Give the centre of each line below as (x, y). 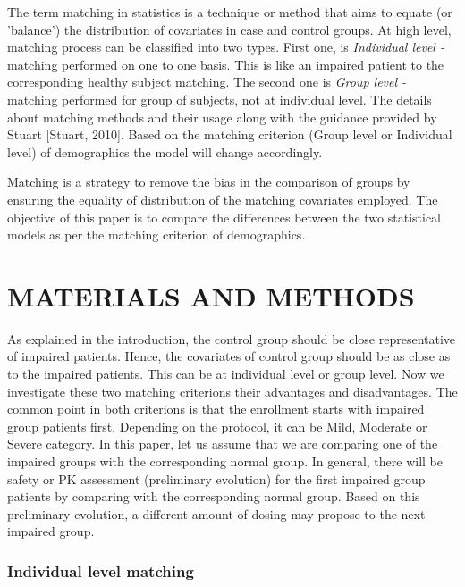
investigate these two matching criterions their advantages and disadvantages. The (232, 391)
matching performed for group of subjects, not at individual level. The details (220, 99)
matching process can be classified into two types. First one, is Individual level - (226, 47)
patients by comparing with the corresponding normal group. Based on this (214, 496)
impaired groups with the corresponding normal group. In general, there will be (225, 461)
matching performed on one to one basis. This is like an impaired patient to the (226, 64)
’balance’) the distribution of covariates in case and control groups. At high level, (229, 29)
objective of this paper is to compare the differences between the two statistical (224, 217)
